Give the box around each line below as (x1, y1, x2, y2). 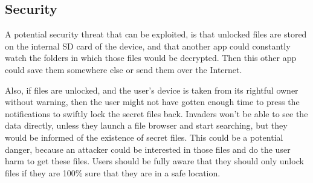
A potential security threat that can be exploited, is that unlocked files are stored (5, 28, 307, 40)
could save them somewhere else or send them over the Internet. (5, 63, 242, 75)
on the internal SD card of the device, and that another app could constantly (5, 39, 291, 52)
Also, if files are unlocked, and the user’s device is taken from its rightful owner (5, 83, 298, 96)
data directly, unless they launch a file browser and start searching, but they (5, 119, 288, 132)
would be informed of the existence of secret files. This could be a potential (5, 130, 283, 143)
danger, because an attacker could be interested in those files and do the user (5, 143, 291, 155)
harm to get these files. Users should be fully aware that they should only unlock (5, 155, 304, 167)
